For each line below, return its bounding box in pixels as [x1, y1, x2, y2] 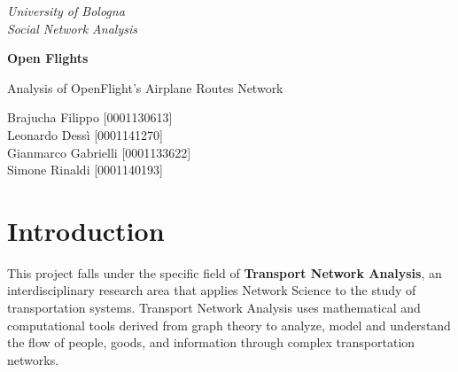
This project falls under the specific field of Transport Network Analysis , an [7, 263, 442, 282]
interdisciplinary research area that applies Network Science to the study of [7, 281, 416, 299]
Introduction [7, 212, 165, 248]
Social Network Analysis [7, 19, 137, 37]
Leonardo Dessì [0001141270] [7, 125, 163, 143]
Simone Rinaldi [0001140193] [7, 160, 163, 179]
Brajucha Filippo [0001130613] [7, 108, 173, 127]
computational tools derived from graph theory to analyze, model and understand [7, 315, 451, 334]
